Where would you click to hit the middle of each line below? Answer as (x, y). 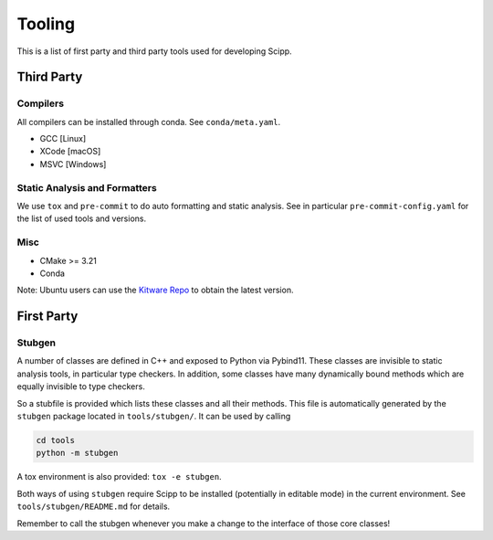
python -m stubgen (77, 453)
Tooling (46, 24)
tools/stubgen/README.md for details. (94, 506)
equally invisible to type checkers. (81, 386)
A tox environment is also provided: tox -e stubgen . (120, 477)
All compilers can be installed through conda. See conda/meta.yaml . (149, 122)
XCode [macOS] (70, 152)
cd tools (56, 440)
